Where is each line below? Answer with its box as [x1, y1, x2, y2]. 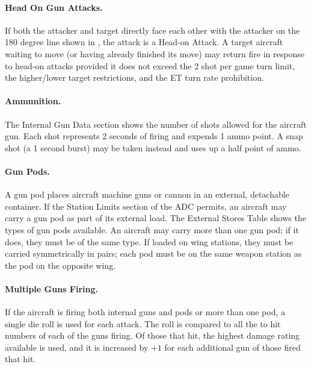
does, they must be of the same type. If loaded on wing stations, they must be [5, 235, 294, 248]
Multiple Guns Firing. [5, 282, 99, 295]
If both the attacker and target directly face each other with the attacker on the [5, 24, 300, 36]
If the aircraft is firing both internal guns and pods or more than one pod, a [5, 306, 286, 318]
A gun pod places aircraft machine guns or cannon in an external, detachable [5, 188, 289, 201]
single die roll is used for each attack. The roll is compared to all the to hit [5, 317, 281, 330]
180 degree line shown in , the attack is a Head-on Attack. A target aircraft [5, 36, 283, 48]
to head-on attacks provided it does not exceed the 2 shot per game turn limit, [5, 59, 295, 72]
